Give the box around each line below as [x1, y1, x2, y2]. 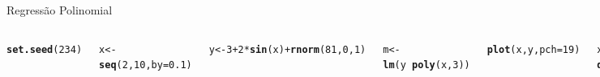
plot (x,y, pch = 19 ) [486, 43, 581, 55]
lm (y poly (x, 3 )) [383, 59, 470, 71]
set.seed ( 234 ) [6, 43, 83, 55]
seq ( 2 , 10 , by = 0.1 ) [99, 59, 192, 71]
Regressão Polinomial [6, 2, 113, 18]
